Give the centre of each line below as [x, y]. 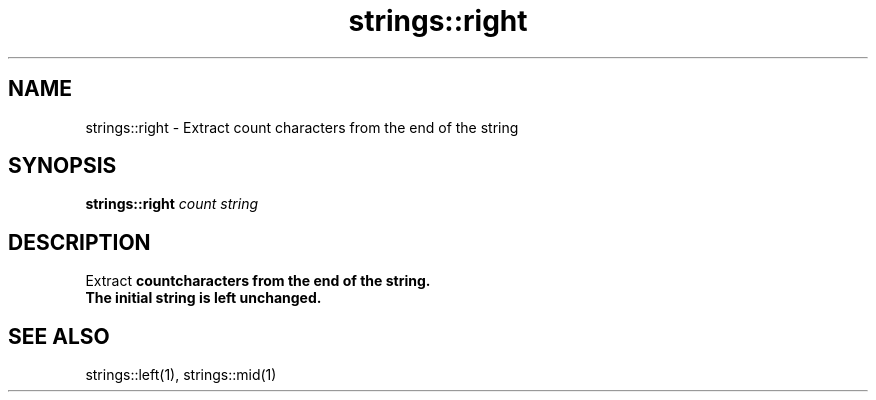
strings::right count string [172, 204]
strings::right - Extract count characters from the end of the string [302, 127]
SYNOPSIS [62, 166]
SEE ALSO [59, 336]
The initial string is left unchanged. [203, 298]
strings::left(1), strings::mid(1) [181, 375]
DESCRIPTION [79, 242]
